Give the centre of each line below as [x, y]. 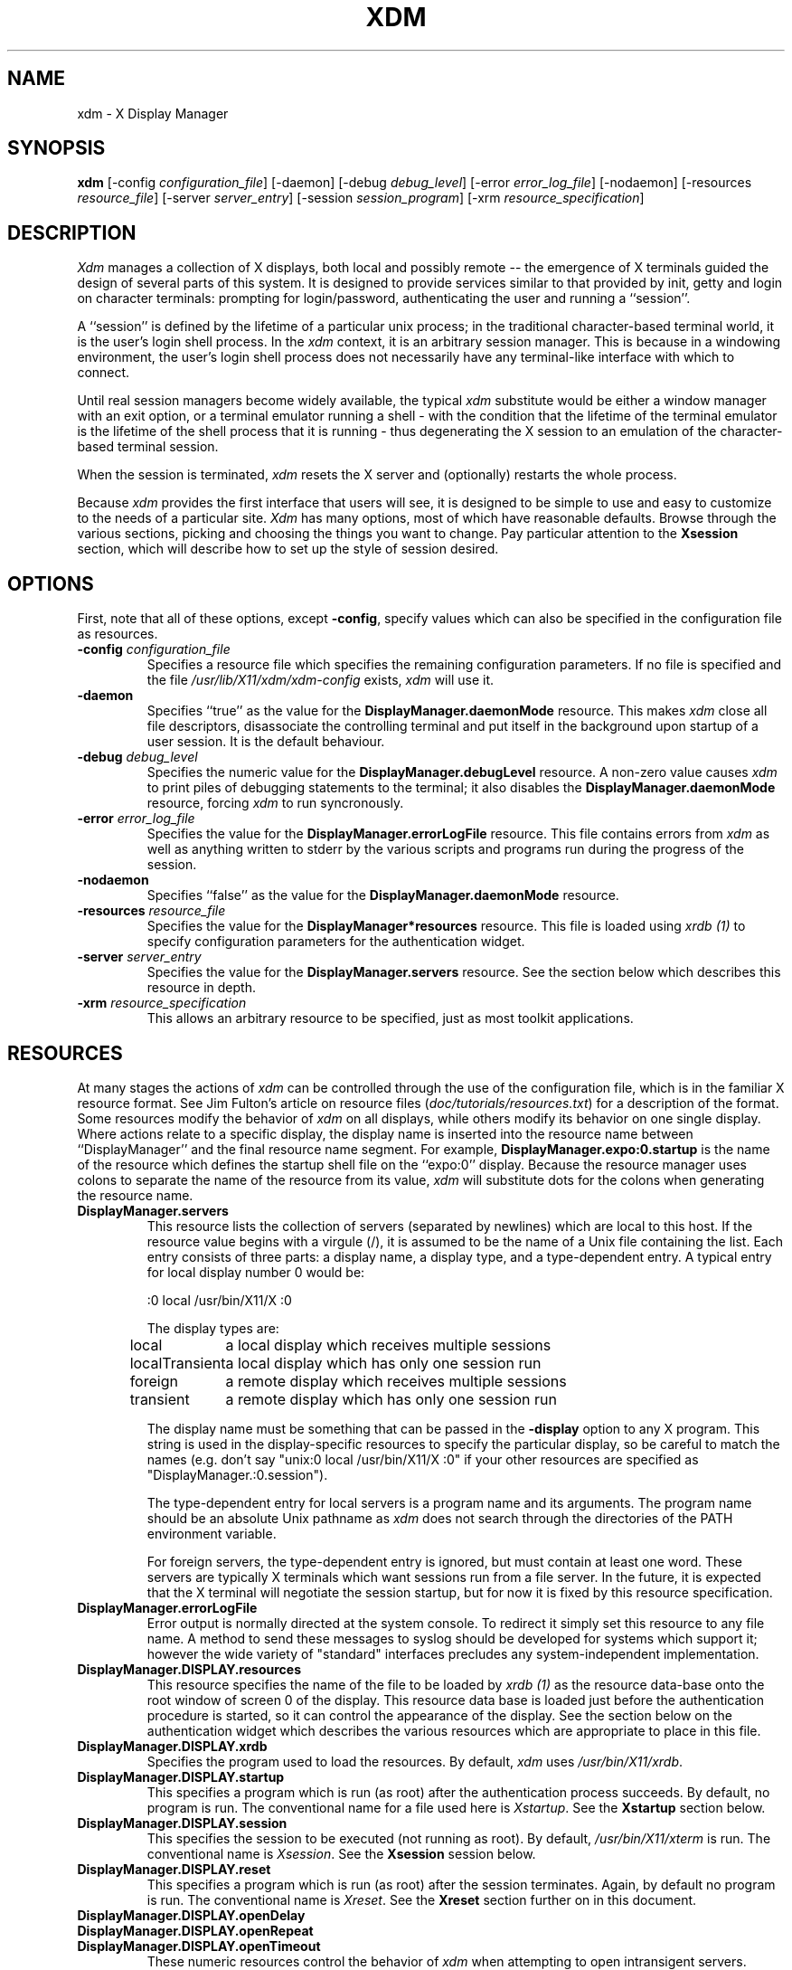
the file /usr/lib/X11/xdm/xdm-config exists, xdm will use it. [320, 680]
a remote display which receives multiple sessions [396, 1381]
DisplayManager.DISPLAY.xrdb [172, 1746]
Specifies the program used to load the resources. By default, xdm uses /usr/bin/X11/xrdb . [415, 1761]
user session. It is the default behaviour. [266, 742]
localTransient [178, 1363]
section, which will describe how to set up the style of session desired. [288, 549]
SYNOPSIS [57, 148]
